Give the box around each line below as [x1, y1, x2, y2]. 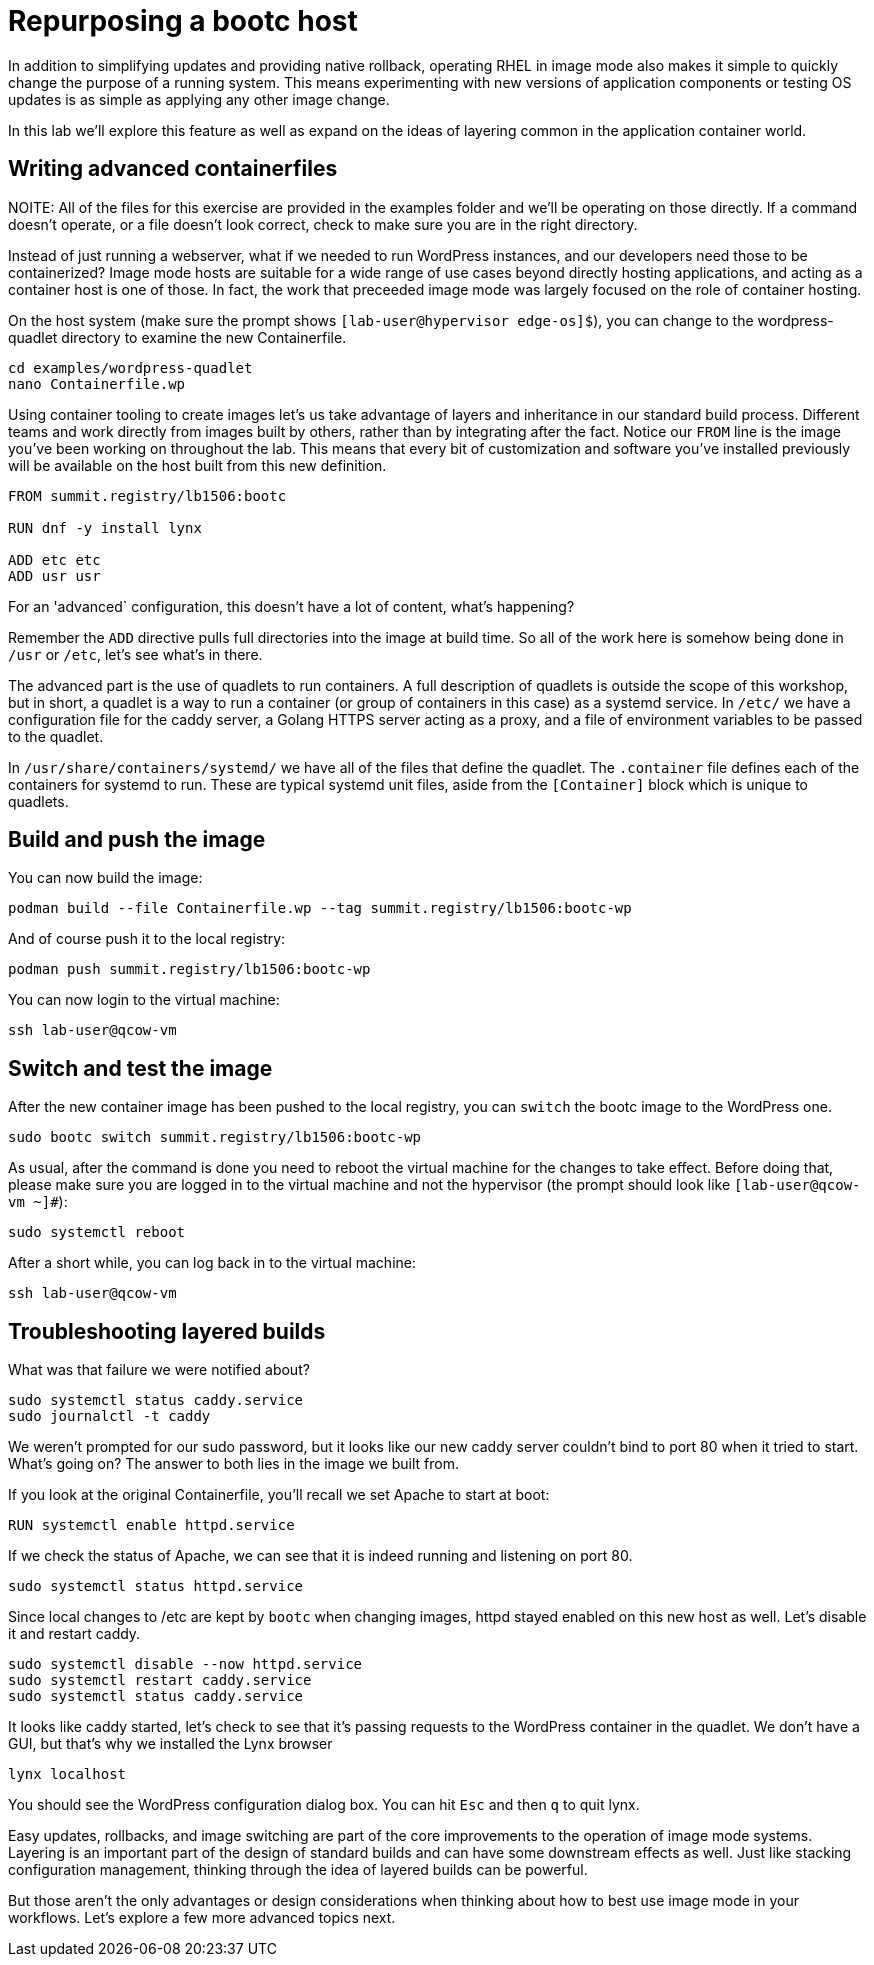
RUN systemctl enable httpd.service [8, 1517, 295, 1534]
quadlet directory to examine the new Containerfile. [8, 328, 347, 346]
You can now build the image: [8, 869, 203, 887]
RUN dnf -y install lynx [8, 519, 202, 536]
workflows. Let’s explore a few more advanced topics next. [8, 1909, 396, 1927]
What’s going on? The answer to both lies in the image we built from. [8, 1455, 459, 1473]
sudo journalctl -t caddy [8, 1408, 211, 1425]
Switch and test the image [8, 1055, 273, 1081]
